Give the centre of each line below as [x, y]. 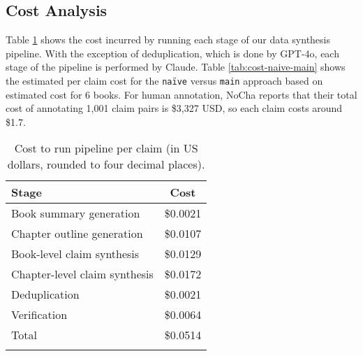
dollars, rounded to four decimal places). [106, 164]
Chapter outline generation [77, 234]
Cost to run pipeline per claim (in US [106, 148]
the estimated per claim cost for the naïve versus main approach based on [164, 80]
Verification [39, 315]
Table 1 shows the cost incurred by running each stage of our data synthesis [168, 40]
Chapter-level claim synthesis [82, 274]
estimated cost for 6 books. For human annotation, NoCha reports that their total [181, 94]
